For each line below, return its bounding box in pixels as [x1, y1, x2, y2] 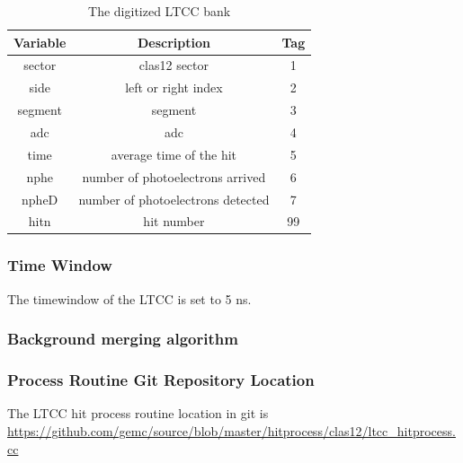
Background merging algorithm [7, 328, 238, 350]
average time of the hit [111, 144, 237, 163]
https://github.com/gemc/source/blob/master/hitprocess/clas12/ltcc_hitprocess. [7, 421, 456, 440]
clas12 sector [138, 56, 209, 74]
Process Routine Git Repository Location [7, 369, 315, 391]
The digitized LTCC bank [88, 2, 231, 20]
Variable [13, 32, 67, 51]
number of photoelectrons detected [78, 189, 270, 208]
